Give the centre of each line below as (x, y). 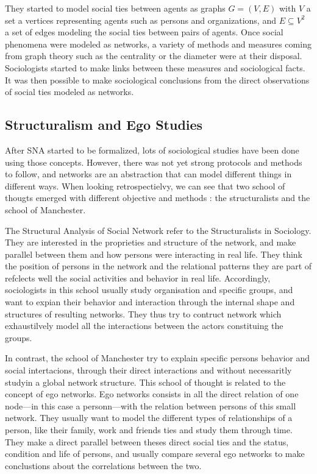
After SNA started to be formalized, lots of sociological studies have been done (152, 150)
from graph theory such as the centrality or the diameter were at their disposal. (154, 56)
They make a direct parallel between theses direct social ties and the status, (147, 441)
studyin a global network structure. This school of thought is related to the (145, 382)
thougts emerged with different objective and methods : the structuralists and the (158, 198)
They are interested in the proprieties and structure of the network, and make (151, 242)
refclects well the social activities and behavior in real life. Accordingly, (138, 278)
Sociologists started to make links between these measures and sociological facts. (155, 67)
